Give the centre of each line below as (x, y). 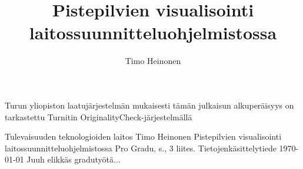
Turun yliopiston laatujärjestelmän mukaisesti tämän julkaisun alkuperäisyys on (149, 105)
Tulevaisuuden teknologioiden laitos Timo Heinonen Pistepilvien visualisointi (143, 136)
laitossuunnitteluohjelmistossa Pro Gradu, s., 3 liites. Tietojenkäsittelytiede (141, 148)
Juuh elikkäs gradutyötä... (74, 159)
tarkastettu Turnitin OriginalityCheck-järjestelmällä (99, 116)
